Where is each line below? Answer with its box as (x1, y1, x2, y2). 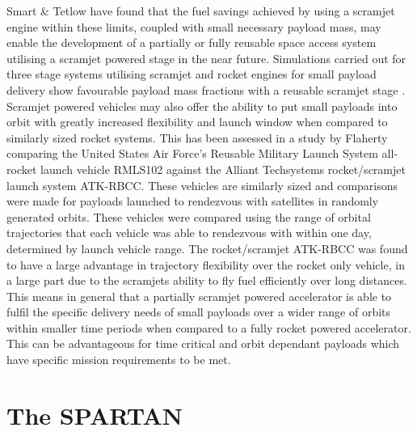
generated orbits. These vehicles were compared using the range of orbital (6, 208, 371, 225)
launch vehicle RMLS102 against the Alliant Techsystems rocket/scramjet (40, 160, 406, 177)
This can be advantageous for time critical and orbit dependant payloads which (6, 335, 400, 352)
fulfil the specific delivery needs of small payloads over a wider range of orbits (6, 303, 391, 320)
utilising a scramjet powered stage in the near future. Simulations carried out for (6, 49, 406, 66)
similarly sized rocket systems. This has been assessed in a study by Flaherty (6, 129, 388, 146)
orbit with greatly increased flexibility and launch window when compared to (6, 113, 388, 130)
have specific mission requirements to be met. (6, 351, 231, 368)
